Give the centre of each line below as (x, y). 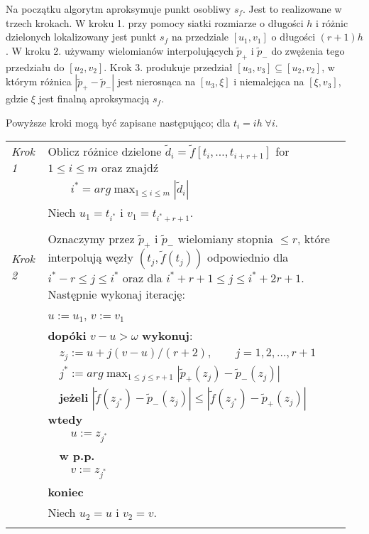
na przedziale (200, 37)
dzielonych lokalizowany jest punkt (81, 37)
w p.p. (77, 455)
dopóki (67, 336)
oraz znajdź (130, 168)
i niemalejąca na (269, 81)
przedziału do (35, 66)
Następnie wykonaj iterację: (116, 294)
